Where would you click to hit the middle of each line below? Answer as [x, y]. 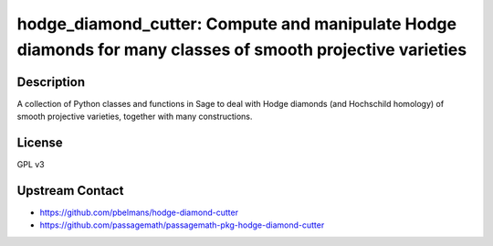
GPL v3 [31, 165]
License [40, 143]
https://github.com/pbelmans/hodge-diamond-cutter [139, 213]
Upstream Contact [70, 191]
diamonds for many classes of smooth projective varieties [242, 49]
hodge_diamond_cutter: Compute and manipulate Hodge [236, 24]
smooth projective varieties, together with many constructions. [135, 117]
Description [51, 82]
